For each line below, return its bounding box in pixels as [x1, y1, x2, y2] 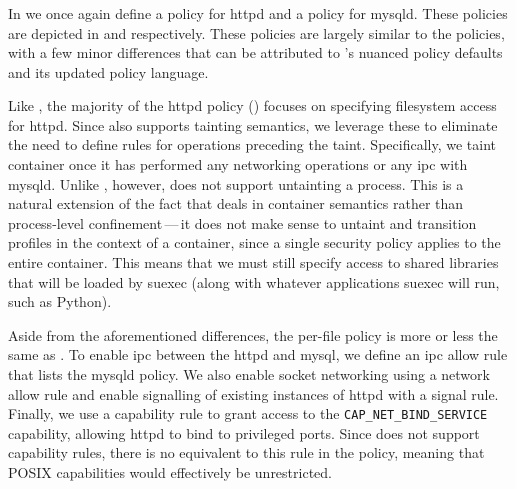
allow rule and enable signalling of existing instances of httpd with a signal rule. [8, 383, 499, 404]
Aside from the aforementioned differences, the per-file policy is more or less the [8, 324, 498, 345]
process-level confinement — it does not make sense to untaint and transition [8, 212, 477, 233]
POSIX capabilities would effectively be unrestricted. [8, 462, 332, 483]
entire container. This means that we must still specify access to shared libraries [8, 252, 499, 273]
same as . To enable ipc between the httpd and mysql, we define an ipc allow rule [8, 344, 508, 365]
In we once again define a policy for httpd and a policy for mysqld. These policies [8, 2, 508, 23]
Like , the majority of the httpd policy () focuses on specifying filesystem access [8, 95, 497, 116]
